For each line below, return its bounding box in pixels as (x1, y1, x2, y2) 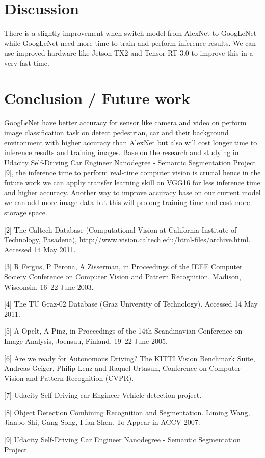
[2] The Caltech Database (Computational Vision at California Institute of (4, 224, 237, 235)
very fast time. (4, 57, 49, 68)
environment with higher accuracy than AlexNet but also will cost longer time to (4, 137, 257, 147)
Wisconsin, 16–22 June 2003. (4, 281, 94, 292)
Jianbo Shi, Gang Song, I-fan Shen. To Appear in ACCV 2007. (4, 417, 200, 427)
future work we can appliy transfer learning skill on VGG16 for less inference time (4, 177, 260, 188)
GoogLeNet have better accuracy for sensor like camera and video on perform (4, 117, 247, 128)
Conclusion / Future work (4, 87, 190, 108)
